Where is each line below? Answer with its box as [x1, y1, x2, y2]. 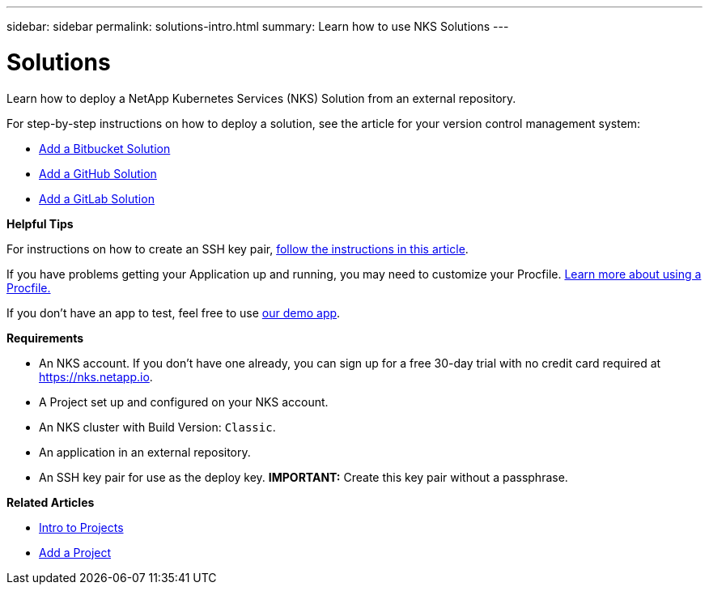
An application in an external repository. [39, 444, 251, 459]
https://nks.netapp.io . [39, 369, 153, 384]
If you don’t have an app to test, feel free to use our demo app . [6, 305, 341, 320]
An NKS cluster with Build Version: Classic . [39, 419, 276, 434]
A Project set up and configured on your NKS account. [39, 394, 329, 409]
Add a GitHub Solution [39, 166, 157, 181]
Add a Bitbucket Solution [39, 141, 171, 155]
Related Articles [6, 495, 95, 509]
